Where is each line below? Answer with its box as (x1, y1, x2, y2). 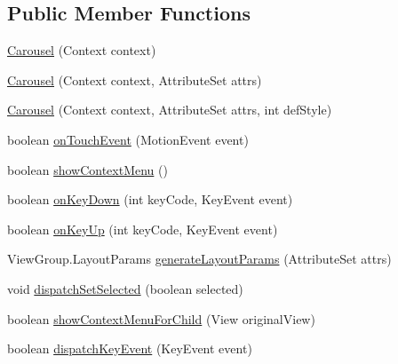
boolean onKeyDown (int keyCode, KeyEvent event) (7, 190, 293, 209)
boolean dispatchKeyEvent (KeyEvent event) (7, 339, 252, 358)
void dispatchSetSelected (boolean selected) (7, 279, 243, 297)
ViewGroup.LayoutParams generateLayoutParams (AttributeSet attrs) (7, 249, 392, 268)
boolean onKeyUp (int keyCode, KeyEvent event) (7, 219, 278, 238)
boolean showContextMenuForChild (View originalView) (7, 309, 315, 328)
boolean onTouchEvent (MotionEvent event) (7, 130, 249, 148)
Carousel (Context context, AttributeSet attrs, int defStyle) (7, 100, 332, 119)
